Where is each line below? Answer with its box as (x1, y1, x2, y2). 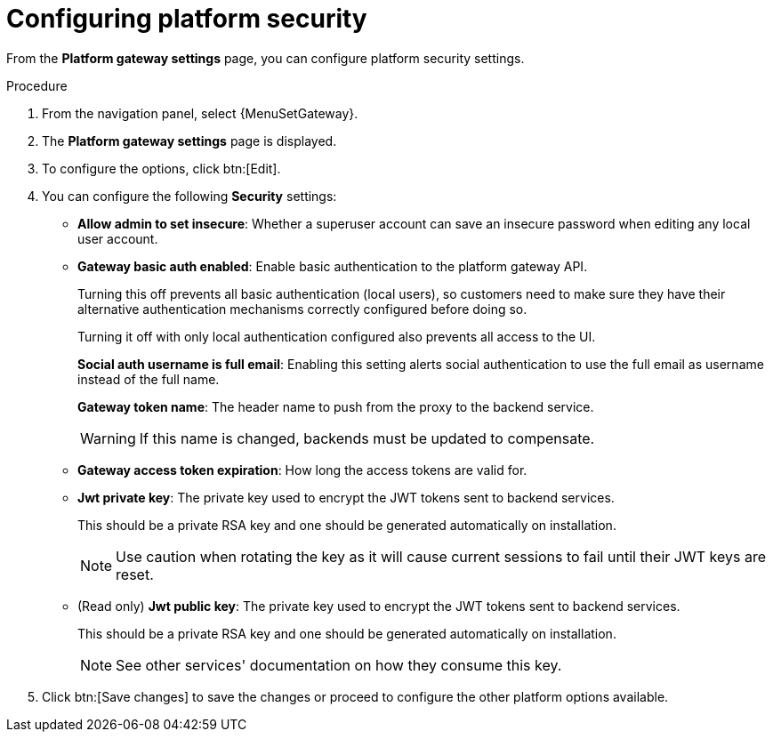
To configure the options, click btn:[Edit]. (42, 160, 281, 176)
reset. (116, 565, 154, 583)
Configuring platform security (6, 4, 367, 34)
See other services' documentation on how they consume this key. (116, 655, 562, 674)
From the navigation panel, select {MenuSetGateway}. (42, 105, 358, 121)
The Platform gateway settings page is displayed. (42, 133, 337, 149)
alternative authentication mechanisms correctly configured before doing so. (77, 301, 527, 317)
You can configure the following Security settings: (42, 188, 337, 204)
